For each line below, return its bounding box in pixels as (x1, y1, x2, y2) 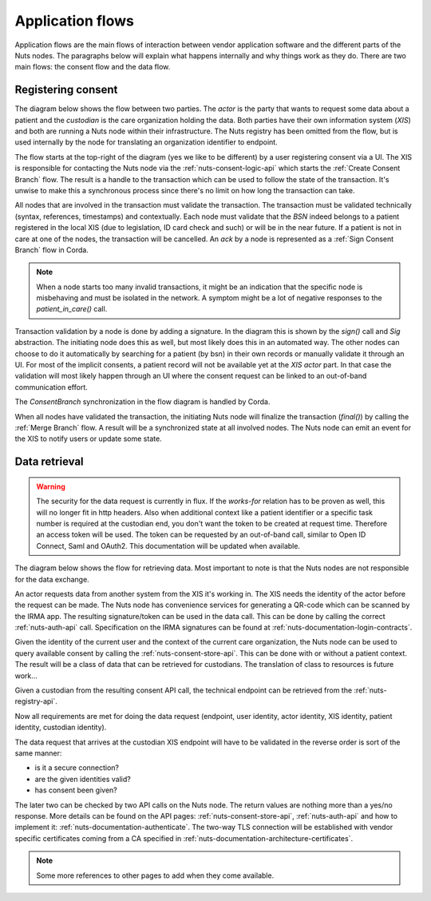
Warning (36, 482, 65, 491)
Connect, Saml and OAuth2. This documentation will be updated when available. (36, 541, 301, 550)
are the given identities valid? (34, 774, 131, 784)
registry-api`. (14, 697, 57, 706)
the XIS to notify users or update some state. (14, 434, 163, 443)
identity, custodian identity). (14, 723, 107, 732)
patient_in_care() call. (36, 304, 108, 314)
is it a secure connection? (34, 763, 120, 772)
